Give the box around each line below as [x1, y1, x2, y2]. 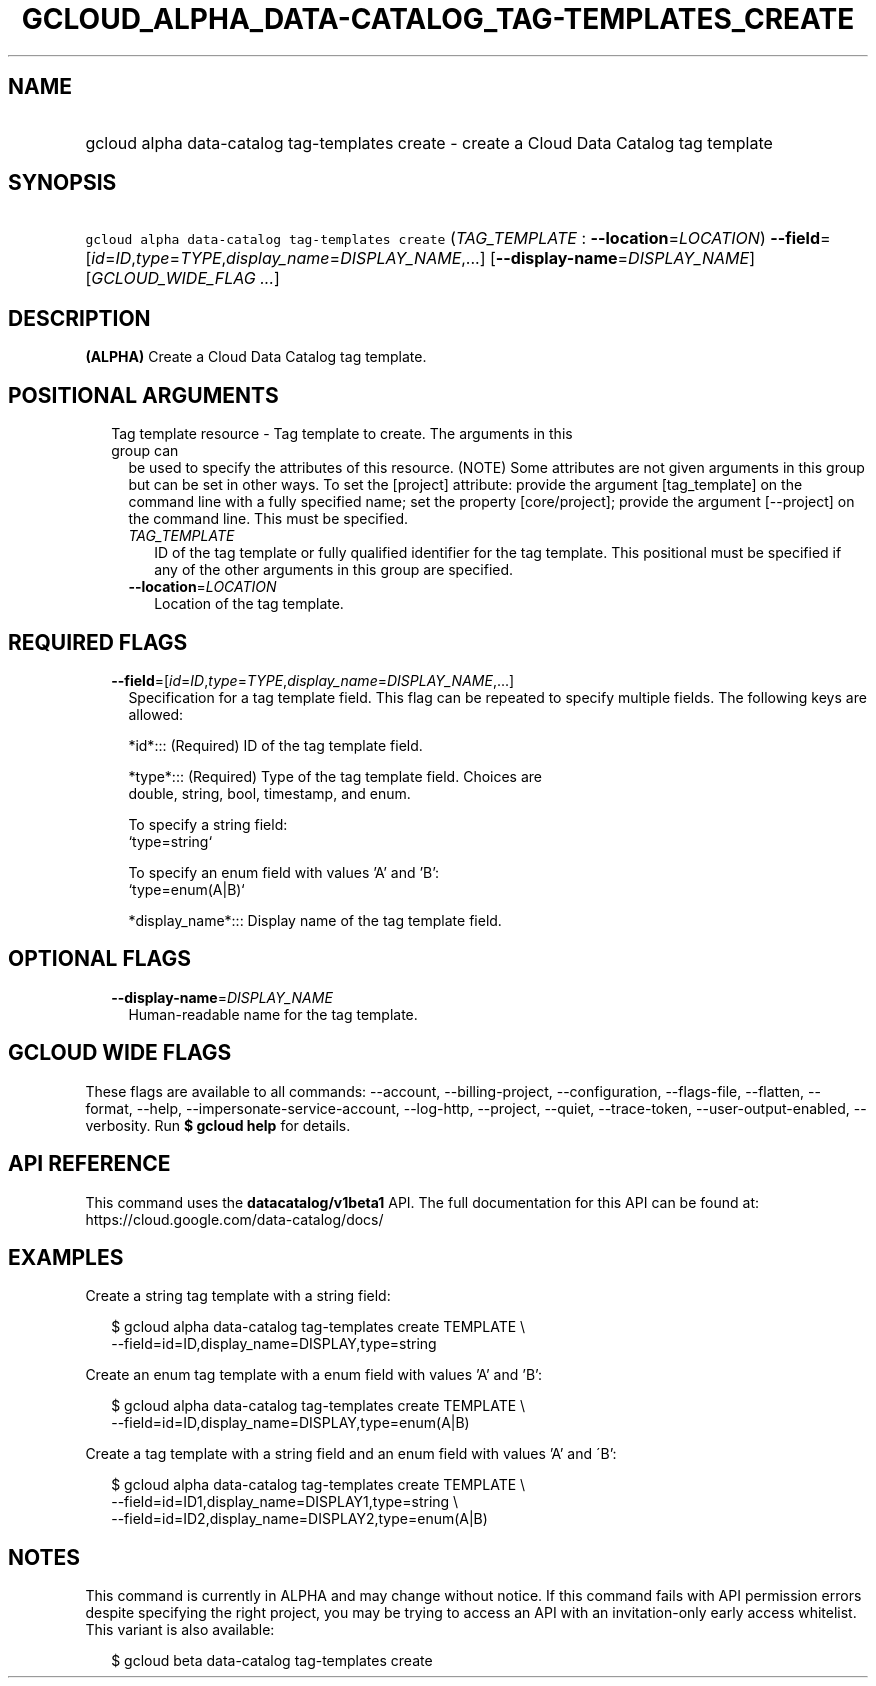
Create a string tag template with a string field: [85, 1287, 391, 1305]
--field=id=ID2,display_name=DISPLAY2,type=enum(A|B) [111, 1510, 488, 1528]
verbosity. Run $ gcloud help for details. [85, 1116, 351, 1134]
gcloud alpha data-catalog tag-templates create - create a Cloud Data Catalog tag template [85, 132, 773, 153]
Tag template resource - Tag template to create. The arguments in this [111, 425, 573, 443]
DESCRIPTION [8, 305, 151, 331]
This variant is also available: [85, 1621, 275, 1639]
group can [111, 442, 179, 460]
